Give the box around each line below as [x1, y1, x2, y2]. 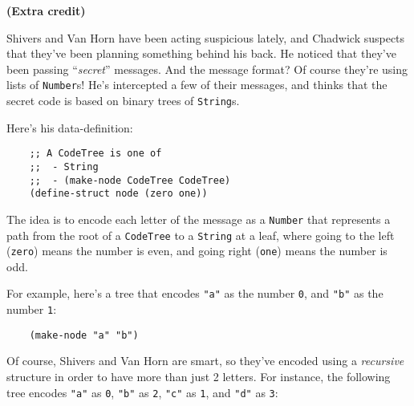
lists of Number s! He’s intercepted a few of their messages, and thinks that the [6, 76, 388, 93]
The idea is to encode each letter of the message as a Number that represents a [6, 210, 391, 227]
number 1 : [6, 301, 57, 318]
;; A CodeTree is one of [29, 148, 162, 160]
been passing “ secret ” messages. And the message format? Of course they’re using [6, 60, 408, 77]
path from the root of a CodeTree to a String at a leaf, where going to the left [6, 226, 395, 243]
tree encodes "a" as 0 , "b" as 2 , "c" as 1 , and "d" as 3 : [6, 384, 278, 400]
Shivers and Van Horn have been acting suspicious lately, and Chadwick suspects [6, 29, 405, 46]
